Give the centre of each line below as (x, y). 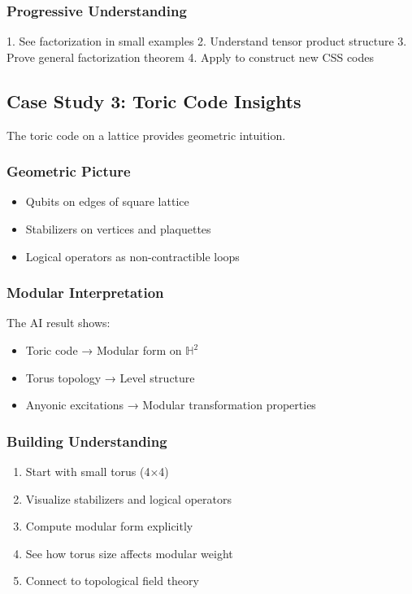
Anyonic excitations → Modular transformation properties (171, 405)
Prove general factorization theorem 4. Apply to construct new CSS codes (191, 57)
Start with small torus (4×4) (97, 472)
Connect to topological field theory (112, 581)
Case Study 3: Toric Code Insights (154, 100)
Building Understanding (87, 441)
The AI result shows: (59, 323)
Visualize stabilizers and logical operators (128, 498)
